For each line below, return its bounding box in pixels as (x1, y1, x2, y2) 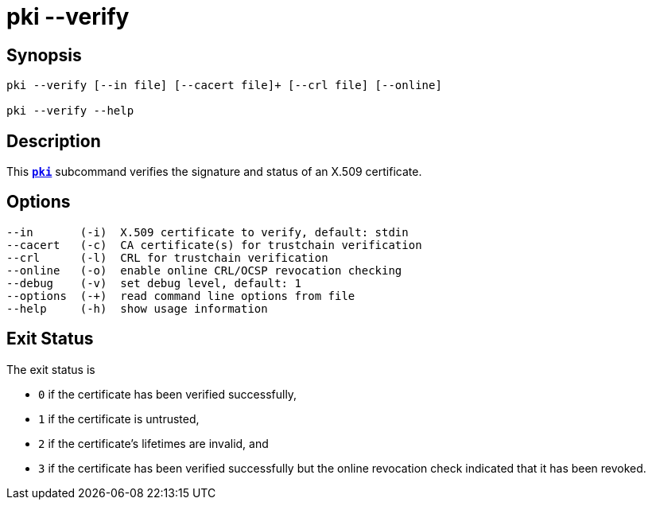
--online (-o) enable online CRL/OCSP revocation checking (6, 263, 402, 277)
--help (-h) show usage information (6, 302, 268, 315)
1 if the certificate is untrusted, (38, 411, 200, 426)
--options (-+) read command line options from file (6, 289, 355, 302)
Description (6, 130, 101, 151)
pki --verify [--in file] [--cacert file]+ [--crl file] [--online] (6, 79, 442, 92)
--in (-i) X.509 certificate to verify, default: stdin (6, 225, 409, 239)
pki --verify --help (6, 104, 134, 118)
